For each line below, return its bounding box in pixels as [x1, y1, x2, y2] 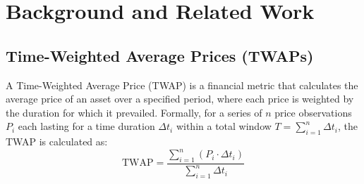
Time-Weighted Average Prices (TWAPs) [6, 44, 314, 66]
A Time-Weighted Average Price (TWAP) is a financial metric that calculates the [6, 77, 358, 92]
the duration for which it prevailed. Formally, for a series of [6, 105, 262, 119]
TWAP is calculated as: [6, 134, 108, 149]
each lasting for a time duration [18, 119, 155, 133]
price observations [274, 105, 352, 119]
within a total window [176, 119, 272, 133]
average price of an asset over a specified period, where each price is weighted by [6, 91, 354, 106]
